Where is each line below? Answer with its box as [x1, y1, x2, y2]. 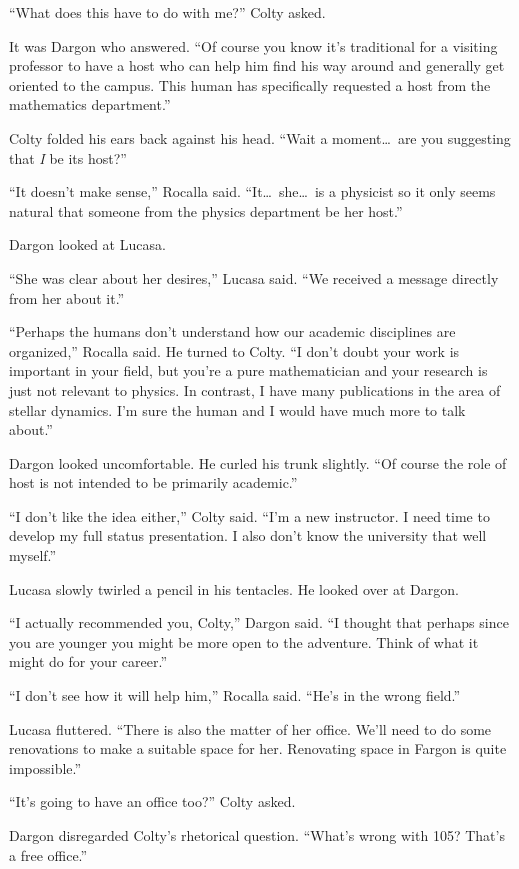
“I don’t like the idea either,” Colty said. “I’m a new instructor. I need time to [9, 505, 490, 526]
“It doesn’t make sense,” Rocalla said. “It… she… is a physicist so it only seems [9, 181, 496, 202]
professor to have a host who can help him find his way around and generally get [9, 55, 505, 76]
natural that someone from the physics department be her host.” [9, 200, 403, 221]
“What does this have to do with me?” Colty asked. [9, 2, 326, 22]
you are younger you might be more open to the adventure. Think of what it [9, 631, 479, 652]
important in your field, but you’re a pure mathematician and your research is [9, 360, 488, 381]
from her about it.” [9, 287, 125, 308]
